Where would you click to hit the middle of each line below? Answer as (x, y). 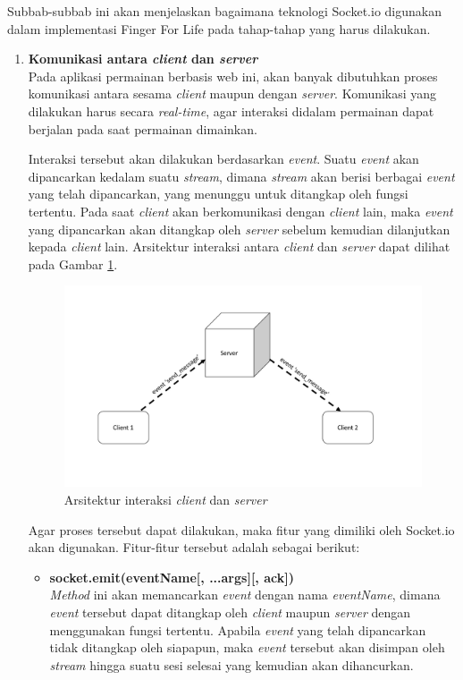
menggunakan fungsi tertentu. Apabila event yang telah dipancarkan (238, 629)
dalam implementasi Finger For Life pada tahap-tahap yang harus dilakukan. (219, 28)
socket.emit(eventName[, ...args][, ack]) (172, 577)
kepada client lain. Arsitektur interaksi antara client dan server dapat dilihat (239, 246)
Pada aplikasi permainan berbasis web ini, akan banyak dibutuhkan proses (233, 76)
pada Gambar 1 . (73, 263)
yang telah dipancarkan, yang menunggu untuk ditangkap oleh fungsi (218, 194)
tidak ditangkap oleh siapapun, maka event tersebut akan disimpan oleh (247, 647)
